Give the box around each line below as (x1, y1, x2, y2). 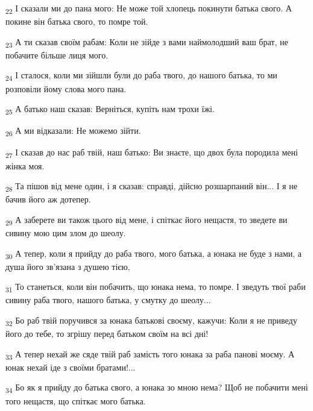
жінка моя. (5, 159, 45, 172)
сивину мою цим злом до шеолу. (5, 226, 126, 239)
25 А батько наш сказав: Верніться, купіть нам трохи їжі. (5, 102, 215, 116)
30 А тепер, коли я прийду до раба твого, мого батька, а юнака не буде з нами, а (5, 246, 302, 261)
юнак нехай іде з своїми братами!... (5, 360, 136, 373)
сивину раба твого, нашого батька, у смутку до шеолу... (5, 293, 211, 306)
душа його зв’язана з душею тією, (5, 260, 130, 272)
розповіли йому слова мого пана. (5, 82, 127, 95)
